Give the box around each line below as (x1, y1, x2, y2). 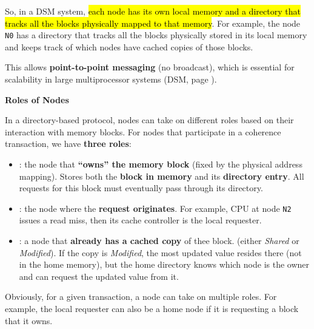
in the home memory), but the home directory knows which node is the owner (19, 258, 310, 271)
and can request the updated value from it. (19, 270, 179, 282)
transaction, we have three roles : (5, 137, 132, 150)
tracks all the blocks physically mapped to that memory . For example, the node (5, 16, 301, 29)
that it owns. (5, 314, 53, 327)
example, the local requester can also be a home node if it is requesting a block (5, 302, 299, 314)
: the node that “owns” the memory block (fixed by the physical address (19, 158, 302, 170)
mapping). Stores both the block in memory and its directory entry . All (19, 169, 304, 182)
